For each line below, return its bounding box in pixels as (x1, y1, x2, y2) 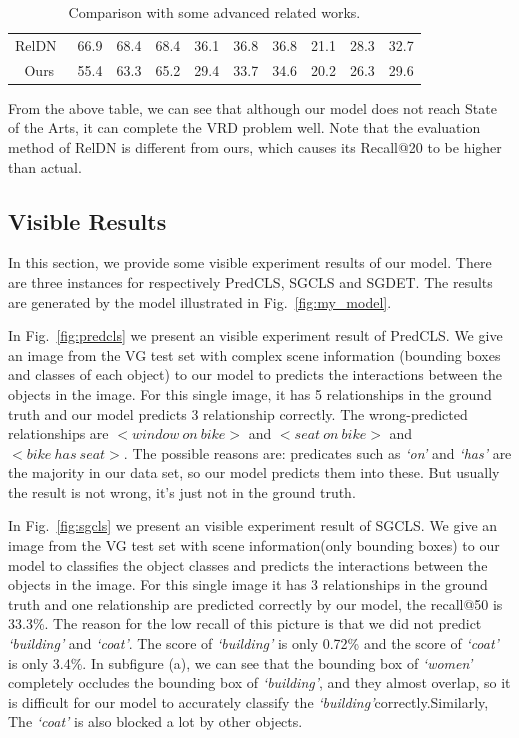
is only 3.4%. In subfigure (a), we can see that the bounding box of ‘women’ (8, 652, 473, 673)
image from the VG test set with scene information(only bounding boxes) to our (8, 535, 500, 556)
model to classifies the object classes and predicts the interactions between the (8, 554, 488, 575)
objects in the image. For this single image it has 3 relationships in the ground (8, 574, 488, 595)
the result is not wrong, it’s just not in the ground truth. (8, 481, 356, 502)
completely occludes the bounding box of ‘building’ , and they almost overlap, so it (8, 672, 511, 693)
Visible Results (8, 205, 167, 236)
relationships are (8, 423, 109, 444)
